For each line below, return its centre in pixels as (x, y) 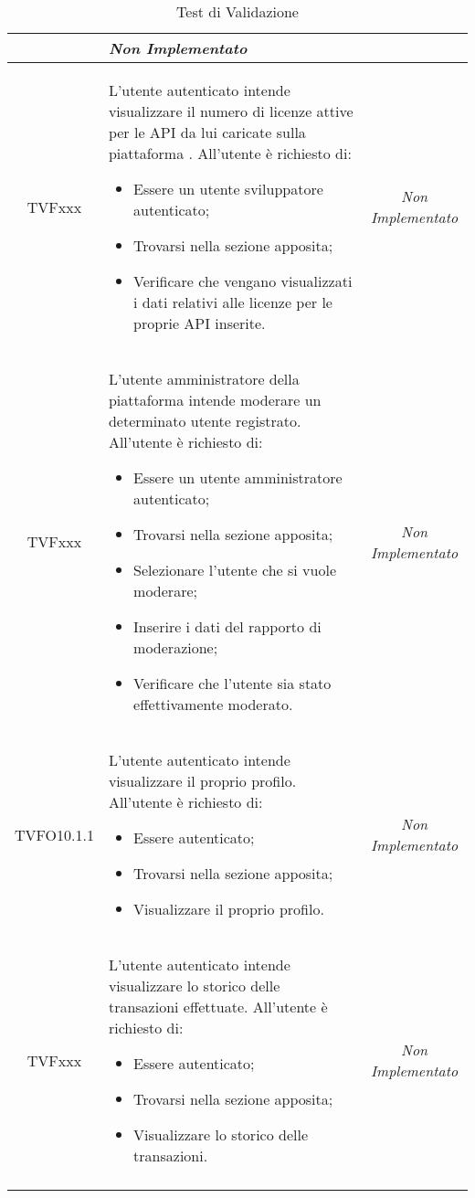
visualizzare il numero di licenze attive (231, 111)
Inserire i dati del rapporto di (227, 626)
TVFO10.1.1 (54, 834)
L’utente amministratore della (204, 379)
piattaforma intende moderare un (215, 400)
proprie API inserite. (200, 323)
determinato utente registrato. (205, 421)
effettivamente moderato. (213, 704)
